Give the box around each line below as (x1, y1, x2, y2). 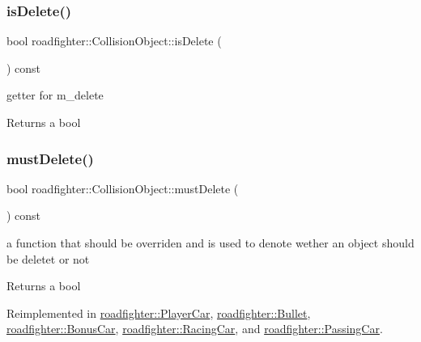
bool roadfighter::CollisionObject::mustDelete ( (6, 179, 239, 196)
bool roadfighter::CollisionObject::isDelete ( (6, 32, 222, 49)
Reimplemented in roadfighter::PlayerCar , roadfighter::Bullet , (6, 304, 311, 321)
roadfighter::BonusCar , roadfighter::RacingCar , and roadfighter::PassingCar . (6, 320, 383, 337)
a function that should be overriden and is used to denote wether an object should (6, 234, 415, 251)
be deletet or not (6, 250, 90, 267)
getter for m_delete (6, 87, 104, 103)
